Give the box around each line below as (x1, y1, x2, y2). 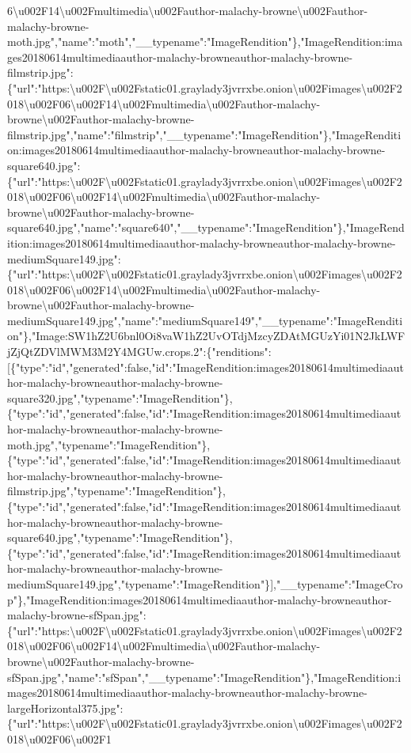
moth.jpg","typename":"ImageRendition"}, (7, 436, 211, 452)
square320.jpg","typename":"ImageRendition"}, (7, 389, 233, 406)
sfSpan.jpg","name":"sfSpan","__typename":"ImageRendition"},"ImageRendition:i (7, 668, 401, 685)
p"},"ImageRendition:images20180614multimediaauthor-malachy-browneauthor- (7, 591, 392, 607)
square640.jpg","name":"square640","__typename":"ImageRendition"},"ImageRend (7, 219, 405, 236)
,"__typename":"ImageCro (273, 575, 403, 592)
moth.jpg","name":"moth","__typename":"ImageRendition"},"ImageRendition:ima (7, 33, 403, 50)
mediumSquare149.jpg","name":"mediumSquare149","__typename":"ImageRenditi (7, 312, 403, 328)
